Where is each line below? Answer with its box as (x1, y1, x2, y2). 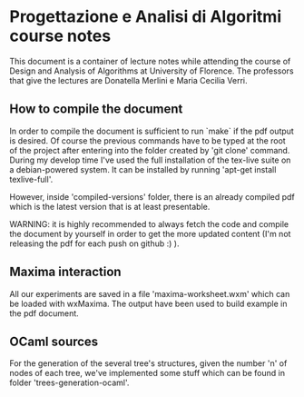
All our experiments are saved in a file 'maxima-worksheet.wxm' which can (9, 288, 290, 299)
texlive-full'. (9, 174, 54, 184)
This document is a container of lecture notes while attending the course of (9, 55, 291, 66)
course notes (9, 25, 112, 46)
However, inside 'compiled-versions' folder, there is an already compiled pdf (9, 191, 295, 202)
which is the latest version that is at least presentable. (9, 201, 211, 212)
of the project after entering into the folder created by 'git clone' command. (9, 144, 290, 155)
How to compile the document (9, 102, 183, 117)
